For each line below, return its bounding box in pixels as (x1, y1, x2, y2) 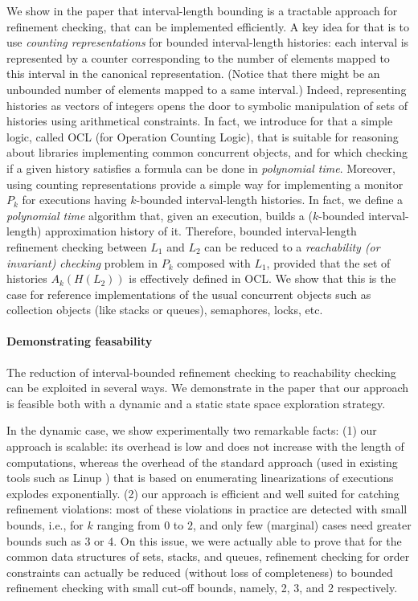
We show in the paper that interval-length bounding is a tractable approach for (6, 2, 398, 18)
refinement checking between (6, 238, 147, 255)
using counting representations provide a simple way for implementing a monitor (6, 175, 404, 192)
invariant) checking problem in (6, 254, 158, 271)
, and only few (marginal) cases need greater (192, 517, 412, 534)
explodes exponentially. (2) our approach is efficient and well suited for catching (6, 484, 400, 501)
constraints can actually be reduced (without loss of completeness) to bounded (6, 563, 393, 580)
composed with (177, 254, 251, 271)
